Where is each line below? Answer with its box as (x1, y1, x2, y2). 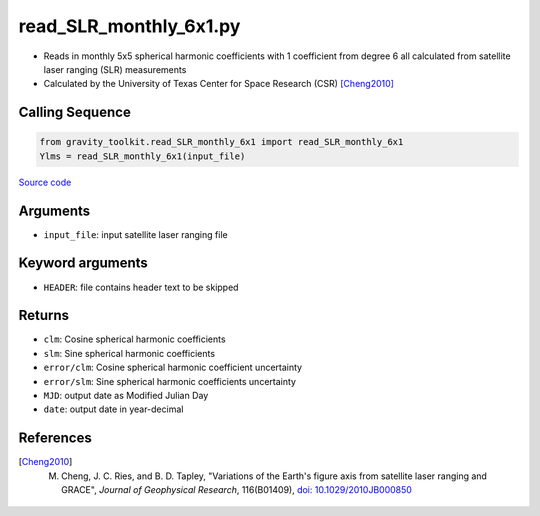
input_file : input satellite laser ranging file (43, 228, 229, 240)
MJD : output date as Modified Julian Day (43, 389, 209, 401)
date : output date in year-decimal (43, 403, 184, 415)
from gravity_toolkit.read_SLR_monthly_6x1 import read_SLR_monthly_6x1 (39, 136, 404, 148)
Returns (18, 307, 70, 324)
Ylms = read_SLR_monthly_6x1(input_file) (39, 150, 246, 162)
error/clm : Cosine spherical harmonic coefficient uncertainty (43, 361, 303, 374)
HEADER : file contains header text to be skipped (43, 281, 239, 293)
